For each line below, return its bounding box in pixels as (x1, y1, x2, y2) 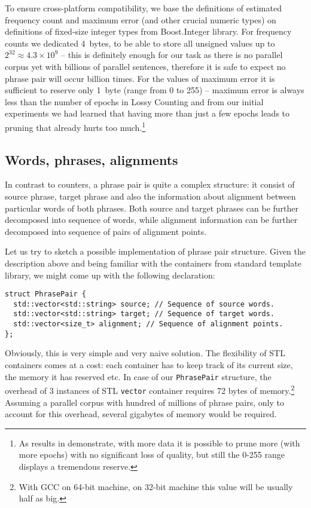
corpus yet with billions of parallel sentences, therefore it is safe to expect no (5, 60, 286, 72)
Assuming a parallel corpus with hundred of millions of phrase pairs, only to (5, 396, 284, 408)
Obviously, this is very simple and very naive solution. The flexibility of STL (5, 347, 285, 359)
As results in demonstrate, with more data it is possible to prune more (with (19, 436, 300, 449)
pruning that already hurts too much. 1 (5, 119, 146, 133)
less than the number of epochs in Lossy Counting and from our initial (5, 95, 264, 108)
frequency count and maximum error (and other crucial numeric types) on (5, 13, 276, 26)
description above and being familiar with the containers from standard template (5, 256, 301, 269)
